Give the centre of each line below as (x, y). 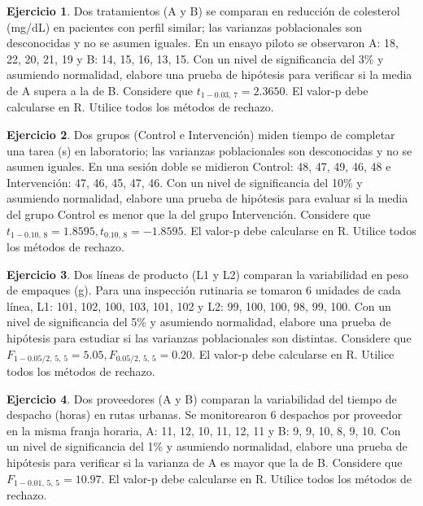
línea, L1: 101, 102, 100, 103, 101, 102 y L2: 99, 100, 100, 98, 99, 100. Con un (199, 305)
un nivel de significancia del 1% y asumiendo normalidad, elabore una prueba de (207, 446)
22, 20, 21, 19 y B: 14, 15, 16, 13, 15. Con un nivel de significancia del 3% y (195, 58)
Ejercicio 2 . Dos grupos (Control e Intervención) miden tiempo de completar (201, 135)
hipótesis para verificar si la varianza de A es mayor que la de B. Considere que (205, 462)
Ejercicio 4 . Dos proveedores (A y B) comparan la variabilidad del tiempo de (202, 398)
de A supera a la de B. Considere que (100, 90)
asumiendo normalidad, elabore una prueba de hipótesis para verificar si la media (209, 74)
